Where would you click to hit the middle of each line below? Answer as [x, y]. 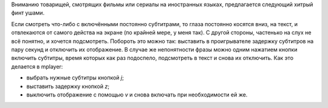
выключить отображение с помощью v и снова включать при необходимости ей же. [137, 95]
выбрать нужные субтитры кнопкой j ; [75, 78]
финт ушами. [28, 13]
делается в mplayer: [37, 66]
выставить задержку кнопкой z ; [68, 86]
